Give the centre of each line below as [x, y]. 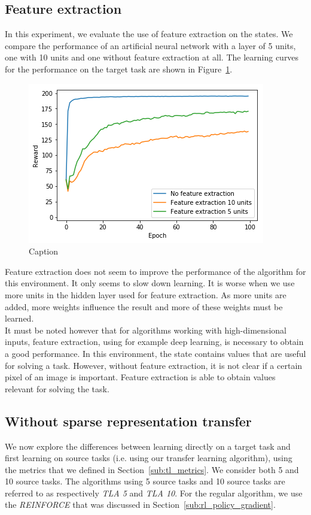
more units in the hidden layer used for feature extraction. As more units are [146, 294]
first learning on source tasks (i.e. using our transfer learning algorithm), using [149, 458]
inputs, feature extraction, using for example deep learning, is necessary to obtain [154, 342]
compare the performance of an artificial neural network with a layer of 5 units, [150, 45]
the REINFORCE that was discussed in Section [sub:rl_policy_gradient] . [140, 505]
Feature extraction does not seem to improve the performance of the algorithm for [155, 271]
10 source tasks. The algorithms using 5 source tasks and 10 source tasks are [145, 481]
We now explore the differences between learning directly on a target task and [148, 446]
